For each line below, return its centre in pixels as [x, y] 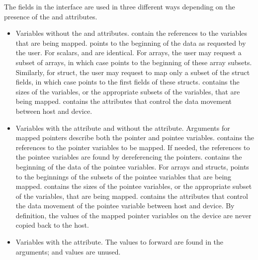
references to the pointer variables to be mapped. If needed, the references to [133, 147]
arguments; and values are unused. [68, 251]
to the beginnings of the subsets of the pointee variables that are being [124, 176]
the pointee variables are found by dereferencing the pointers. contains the [129, 157]
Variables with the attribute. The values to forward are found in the [120, 242]
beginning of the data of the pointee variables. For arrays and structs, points [132, 166]
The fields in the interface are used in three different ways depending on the [120, 6]
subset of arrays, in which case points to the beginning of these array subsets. [134, 62]
